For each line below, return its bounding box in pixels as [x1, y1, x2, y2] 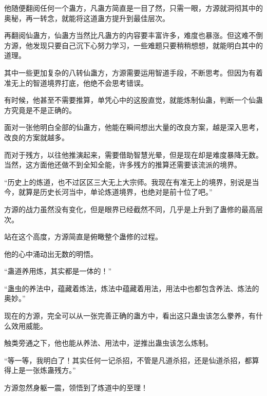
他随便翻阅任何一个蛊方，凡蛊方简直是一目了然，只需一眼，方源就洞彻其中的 [4, 3, 263, 13]
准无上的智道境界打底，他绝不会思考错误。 [4, 77, 148, 88]
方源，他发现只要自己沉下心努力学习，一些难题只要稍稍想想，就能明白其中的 [4, 40, 263, 50]
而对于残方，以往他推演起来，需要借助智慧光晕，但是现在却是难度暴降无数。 [4, 149, 263, 160]
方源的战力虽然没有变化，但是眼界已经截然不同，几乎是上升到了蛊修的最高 [4, 203, 256, 214]
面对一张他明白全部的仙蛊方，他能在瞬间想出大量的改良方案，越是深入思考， [4, 122, 263, 133]
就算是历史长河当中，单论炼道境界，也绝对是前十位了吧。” [18, 186, 213, 197]
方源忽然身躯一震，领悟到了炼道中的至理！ [4, 382, 148, 393]
